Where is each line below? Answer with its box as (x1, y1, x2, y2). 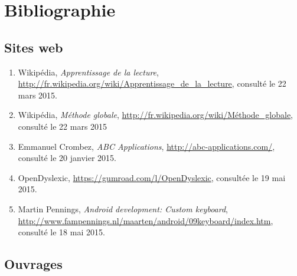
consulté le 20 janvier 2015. (18, 152, 116, 164)
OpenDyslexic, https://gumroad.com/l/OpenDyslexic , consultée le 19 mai (18, 171, 286, 183)
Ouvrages (4, 255, 63, 273)
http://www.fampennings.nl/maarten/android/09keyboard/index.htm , (18, 214, 273, 226)
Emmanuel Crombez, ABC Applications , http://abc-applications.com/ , (18, 140, 275, 152)
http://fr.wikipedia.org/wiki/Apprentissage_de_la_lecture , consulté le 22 (18, 77, 286, 90)
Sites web (4, 38, 63, 56)
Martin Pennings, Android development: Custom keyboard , (18, 202, 228, 215)
